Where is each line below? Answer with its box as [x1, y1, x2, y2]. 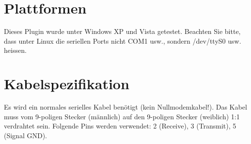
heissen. [4, 45, 27, 55]
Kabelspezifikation [4, 74, 129, 94]
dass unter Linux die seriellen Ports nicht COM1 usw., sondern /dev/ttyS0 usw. [4, 35, 241, 46]
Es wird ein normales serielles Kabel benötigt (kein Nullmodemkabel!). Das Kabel [4, 102, 247, 112]
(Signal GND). [4, 130, 47, 140]
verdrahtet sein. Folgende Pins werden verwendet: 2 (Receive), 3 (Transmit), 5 [4, 121, 236, 131]
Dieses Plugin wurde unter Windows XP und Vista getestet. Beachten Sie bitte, [4, 26, 241, 36]
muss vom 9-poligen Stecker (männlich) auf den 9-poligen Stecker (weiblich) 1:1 [4, 111, 240, 121]
